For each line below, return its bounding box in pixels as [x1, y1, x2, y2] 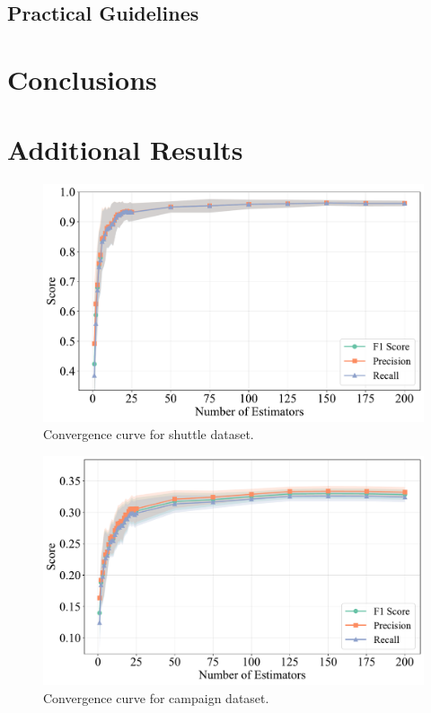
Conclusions [7, 60, 157, 97]
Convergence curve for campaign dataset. [43, 688, 269, 707]
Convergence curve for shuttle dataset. [43, 425, 254, 444]
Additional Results [7, 131, 243, 168]
